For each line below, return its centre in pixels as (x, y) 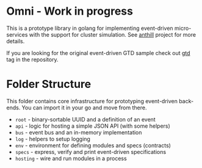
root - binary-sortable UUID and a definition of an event (85, 119)
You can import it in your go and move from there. (84, 108)
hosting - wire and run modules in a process (71, 158)
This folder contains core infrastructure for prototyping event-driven (92, 101)
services (17, 34)
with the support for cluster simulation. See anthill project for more (113, 34)
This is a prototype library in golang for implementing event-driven (90, 28)
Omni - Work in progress (70, 11)
